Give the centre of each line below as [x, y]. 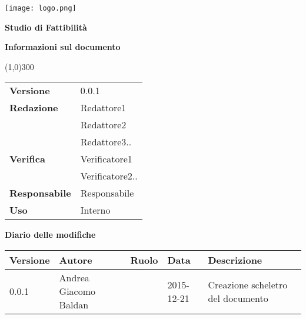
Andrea [74, 278]
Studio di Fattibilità [46, 27]
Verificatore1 [106, 159]
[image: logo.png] [41, 8]
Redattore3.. [106, 142]
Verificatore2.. [109, 176]
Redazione [34, 108]
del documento [238, 298]
